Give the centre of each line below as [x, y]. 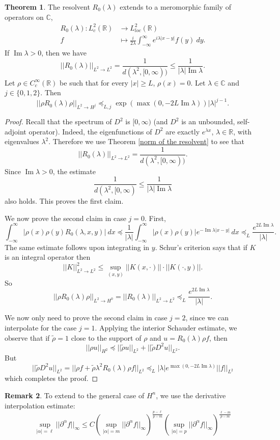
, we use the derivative [191, 395]
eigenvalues [22, 141]
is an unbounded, [208, 121]
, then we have [64, 53]
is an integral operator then [48, 257]
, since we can [207, 318]
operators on [24, 17]
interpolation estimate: [40, 405]
